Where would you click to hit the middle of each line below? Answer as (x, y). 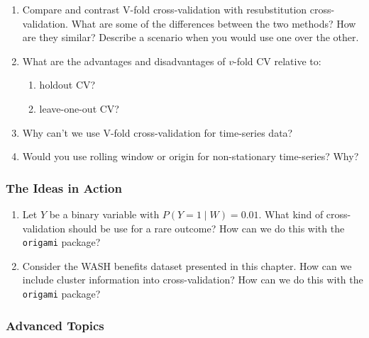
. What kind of (291, 214)
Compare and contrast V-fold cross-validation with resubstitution (165, 9)
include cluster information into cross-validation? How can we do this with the (193, 280)
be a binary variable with (104, 214)
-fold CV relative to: (277, 61)
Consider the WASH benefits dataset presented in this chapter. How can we (187, 265)
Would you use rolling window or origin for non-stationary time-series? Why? (191, 156)
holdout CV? (67, 85)
